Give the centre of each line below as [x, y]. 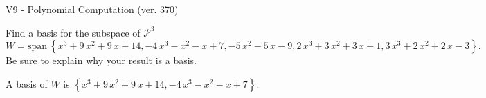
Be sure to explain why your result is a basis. [101, 60]
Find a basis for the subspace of [73, 32]
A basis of [27, 83]
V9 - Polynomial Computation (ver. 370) [92, 9]
